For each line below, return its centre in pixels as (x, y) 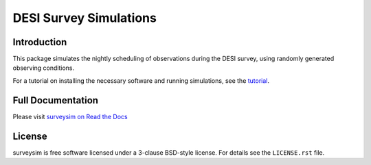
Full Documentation (56, 100)
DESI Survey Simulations (85, 18)
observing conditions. (44, 68)
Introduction (40, 42)
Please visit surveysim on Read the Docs (70, 116)
